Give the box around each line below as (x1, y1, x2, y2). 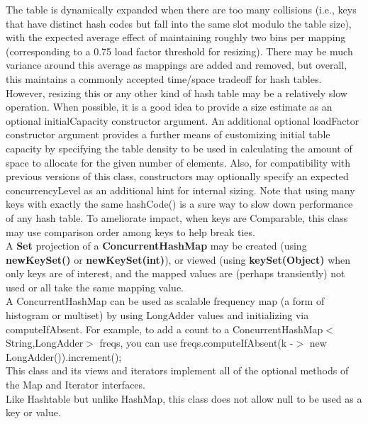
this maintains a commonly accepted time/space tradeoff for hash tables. (6, 71, 322, 86)
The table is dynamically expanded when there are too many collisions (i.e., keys (6, 2, 357, 16)
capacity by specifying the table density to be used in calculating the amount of (6, 140, 352, 155)
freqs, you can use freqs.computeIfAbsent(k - (99, 335, 294, 350)
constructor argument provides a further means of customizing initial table (6, 127, 330, 142)
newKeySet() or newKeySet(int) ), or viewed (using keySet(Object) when (6, 252, 351, 267)
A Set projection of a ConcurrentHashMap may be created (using (6, 238, 307, 253)
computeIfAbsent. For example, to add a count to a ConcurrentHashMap (6, 321, 323, 336)
